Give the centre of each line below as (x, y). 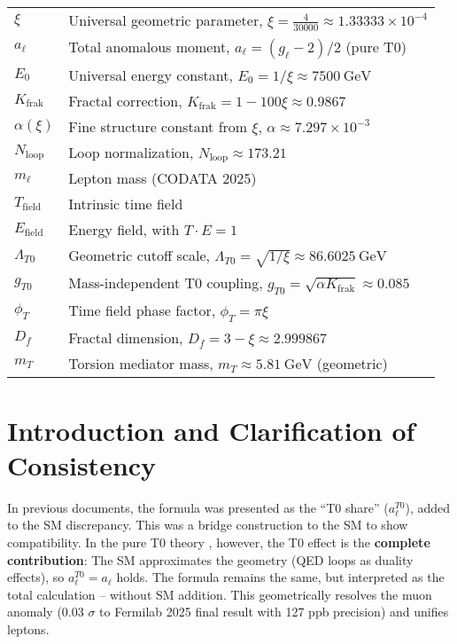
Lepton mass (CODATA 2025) (163, 178)
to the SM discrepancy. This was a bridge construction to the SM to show (208, 525)
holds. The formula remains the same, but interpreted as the (280, 577)
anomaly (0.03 (46, 612)
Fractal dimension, (126, 338)
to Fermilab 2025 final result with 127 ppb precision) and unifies (274, 612)
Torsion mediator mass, (141, 364)
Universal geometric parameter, (166, 20)
